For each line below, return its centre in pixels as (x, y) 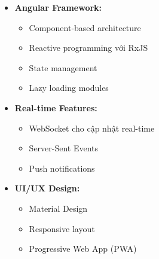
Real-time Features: (56, 107)
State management (63, 67)
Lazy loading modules (69, 88)
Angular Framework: (58, 7)
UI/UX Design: (47, 188)
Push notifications (62, 168)
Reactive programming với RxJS (88, 48)
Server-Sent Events (64, 148)
